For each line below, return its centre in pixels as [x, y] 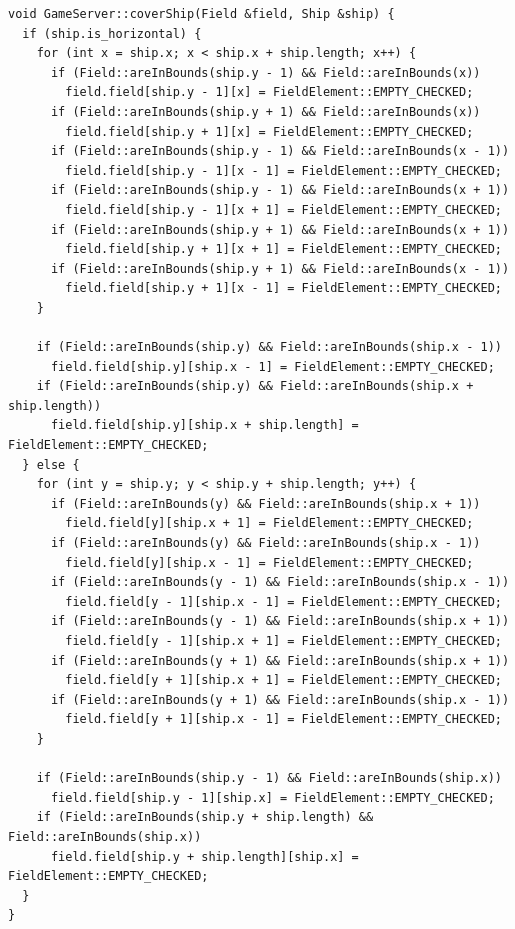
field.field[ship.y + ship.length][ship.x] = [204, 856]
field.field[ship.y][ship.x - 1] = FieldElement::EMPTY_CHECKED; [272, 366]
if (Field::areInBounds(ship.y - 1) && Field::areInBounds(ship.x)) [269, 778]
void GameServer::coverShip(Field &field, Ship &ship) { [201, 14]
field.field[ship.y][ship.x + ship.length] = [204, 425]
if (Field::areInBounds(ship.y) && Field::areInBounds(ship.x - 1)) [269, 347]
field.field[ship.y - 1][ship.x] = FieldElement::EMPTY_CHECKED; [272, 797]
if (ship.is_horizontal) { [112, 33]
